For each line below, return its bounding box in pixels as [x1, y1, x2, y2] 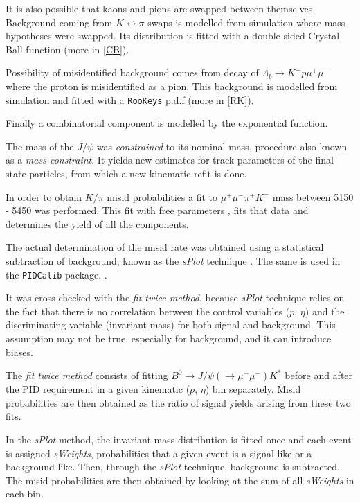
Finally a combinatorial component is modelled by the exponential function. [6, 116, 328, 130]
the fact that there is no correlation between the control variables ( [6, 303, 290, 318]
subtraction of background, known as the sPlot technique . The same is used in [6, 253, 341, 267]
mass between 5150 [272, 189, 354, 204]
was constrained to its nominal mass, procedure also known [96, 139, 348, 153]
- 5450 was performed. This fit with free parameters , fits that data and [6, 203, 309, 218]
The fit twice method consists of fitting [6, 368, 168, 382]
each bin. [6, 486, 44, 501]
